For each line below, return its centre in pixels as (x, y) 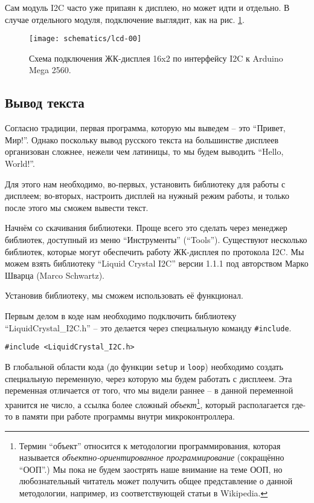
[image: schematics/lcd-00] (85, 39)
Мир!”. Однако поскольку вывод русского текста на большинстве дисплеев (142, 139)
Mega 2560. (50, 70)
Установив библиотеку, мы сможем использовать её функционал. (124, 295)
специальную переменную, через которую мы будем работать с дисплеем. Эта (149, 378)
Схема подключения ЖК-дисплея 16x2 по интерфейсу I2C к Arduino (156, 58)
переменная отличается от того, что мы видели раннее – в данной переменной (149, 390)
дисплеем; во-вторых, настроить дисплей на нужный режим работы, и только (147, 196)
